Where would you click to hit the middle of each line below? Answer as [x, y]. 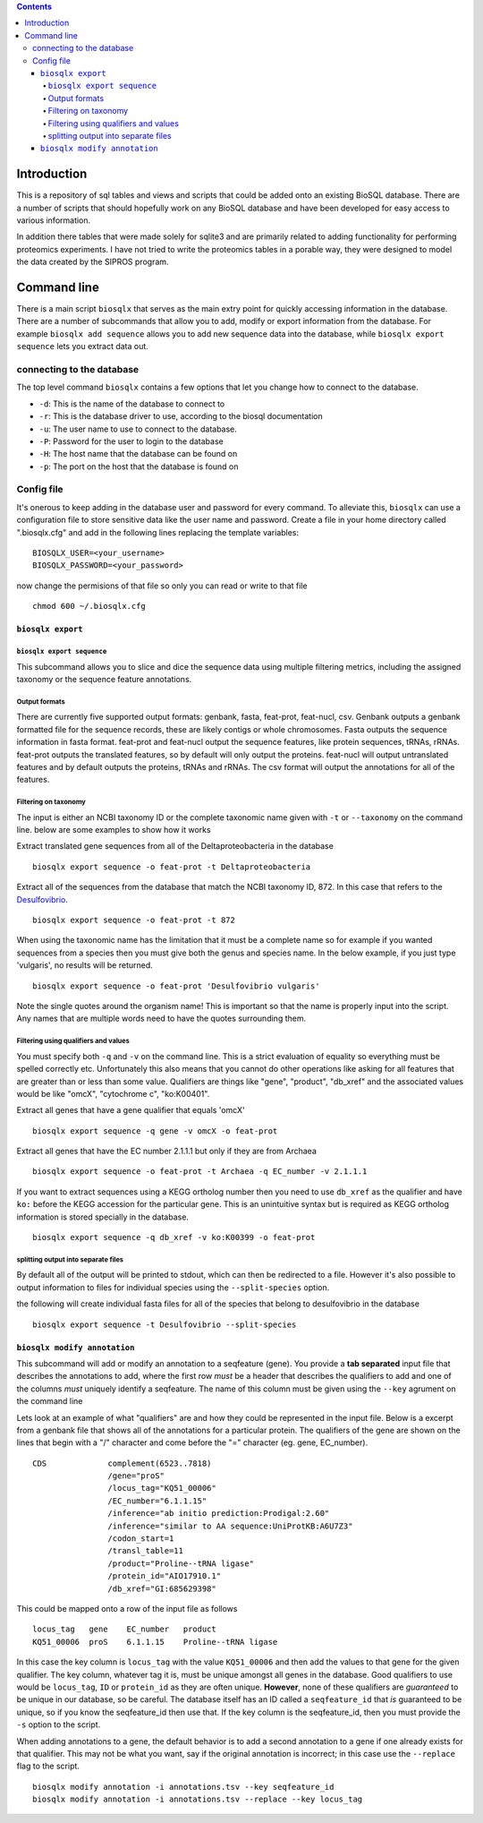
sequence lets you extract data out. [83, 347]
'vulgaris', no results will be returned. [85, 965]
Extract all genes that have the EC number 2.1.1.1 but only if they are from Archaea [167, 1151]
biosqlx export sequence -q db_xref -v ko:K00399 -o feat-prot [174, 1237]
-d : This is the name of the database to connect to [132, 404]
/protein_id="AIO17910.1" [165, 1576]
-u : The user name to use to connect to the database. [138, 429]
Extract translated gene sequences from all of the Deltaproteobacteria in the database [175, 846]
